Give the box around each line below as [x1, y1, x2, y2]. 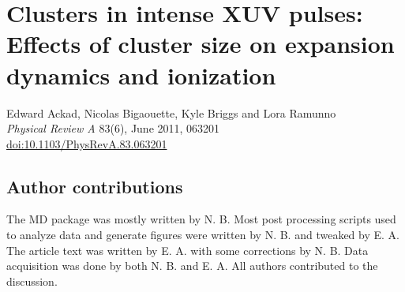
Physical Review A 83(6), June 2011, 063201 [6, 120, 220, 137]
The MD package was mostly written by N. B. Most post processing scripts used [6, 211, 396, 227]
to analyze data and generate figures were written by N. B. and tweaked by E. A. [6, 226, 399, 243]
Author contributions [6, 174, 183, 198]
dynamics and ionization [6, 58, 276, 91]
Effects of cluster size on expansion [6, 28, 395, 60]
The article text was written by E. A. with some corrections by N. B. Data [6, 241, 369, 258]
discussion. [6, 272, 58, 289]
